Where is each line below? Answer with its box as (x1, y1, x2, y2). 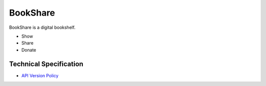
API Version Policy (21, 72, 59, 78)
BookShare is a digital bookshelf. (9, 24, 76, 30)
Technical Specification (9, 60, 84, 68)
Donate (21, 47, 36, 53)
